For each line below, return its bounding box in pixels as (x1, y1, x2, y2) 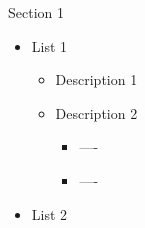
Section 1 (8, 2, 64, 22)
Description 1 (55, 69, 138, 90)
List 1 (31, 35, 68, 56)
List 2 (31, 203, 68, 224)
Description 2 (55, 102, 138, 123)
